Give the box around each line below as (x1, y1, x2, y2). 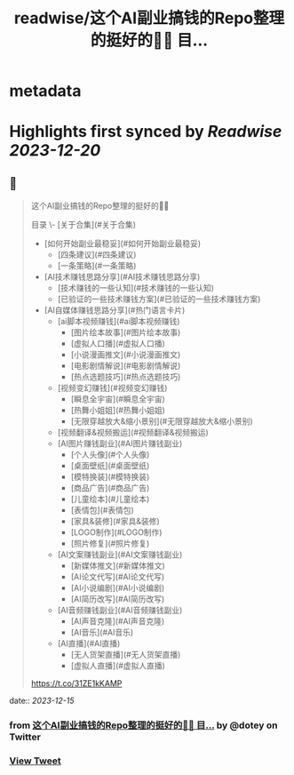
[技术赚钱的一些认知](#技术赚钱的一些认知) (57, 283, 215, 293)
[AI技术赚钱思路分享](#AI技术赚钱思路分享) (44, 272, 201, 283)
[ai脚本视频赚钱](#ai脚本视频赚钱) (57, 316, 180, 327)
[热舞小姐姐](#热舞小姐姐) (70, 405, 166, 416)
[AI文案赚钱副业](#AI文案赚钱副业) (57, 549, 183, 560)
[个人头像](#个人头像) (70, 450, 150, 460)
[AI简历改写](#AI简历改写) (70, 594, 165, 604)
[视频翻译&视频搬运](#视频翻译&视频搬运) (57, 427, 209, 438)
